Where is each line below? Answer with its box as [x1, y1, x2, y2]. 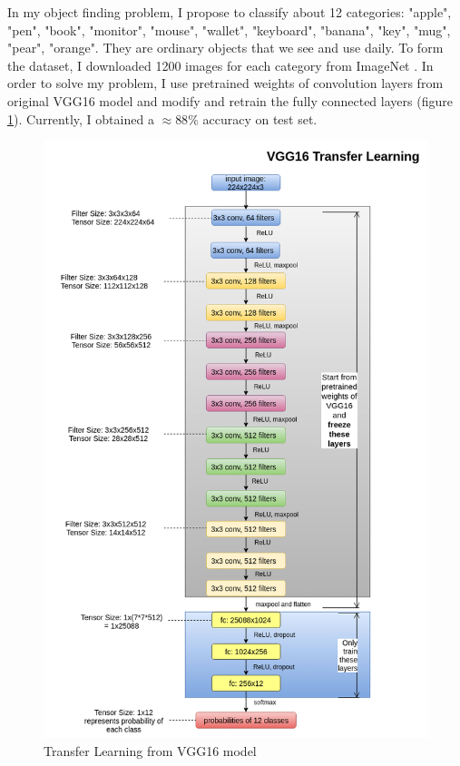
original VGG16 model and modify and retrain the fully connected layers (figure [7, 91, 453, 110]
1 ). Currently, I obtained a [7, 109, 154, 128]
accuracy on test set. [202, 109, 318, 128]
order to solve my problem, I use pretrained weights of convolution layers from [7, 74, 444, 93]
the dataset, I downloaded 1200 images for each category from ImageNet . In [7, 55, 434, 74]
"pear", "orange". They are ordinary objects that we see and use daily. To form [7, 38, 444, 57]
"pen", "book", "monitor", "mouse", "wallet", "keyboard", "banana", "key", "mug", [7, 20, 451, 39]
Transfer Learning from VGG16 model [44, 741, 257, 760]
